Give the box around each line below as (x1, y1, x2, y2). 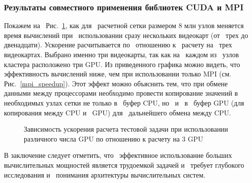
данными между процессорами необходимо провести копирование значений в (4, 88, 238, 98)
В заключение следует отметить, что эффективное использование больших (4, 150, 232, 160)
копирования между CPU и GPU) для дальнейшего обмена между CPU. (4, 107, 231, 117)
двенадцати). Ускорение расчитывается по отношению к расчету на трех (4, 39, 232, 50)
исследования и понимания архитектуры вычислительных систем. (4, 169, 205, 180)
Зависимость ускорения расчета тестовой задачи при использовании (24, 124, 228, 134)
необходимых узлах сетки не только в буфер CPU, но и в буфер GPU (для (4, 97, 244, 108)
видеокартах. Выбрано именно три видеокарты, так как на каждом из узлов (4, 49, 239, 59)
